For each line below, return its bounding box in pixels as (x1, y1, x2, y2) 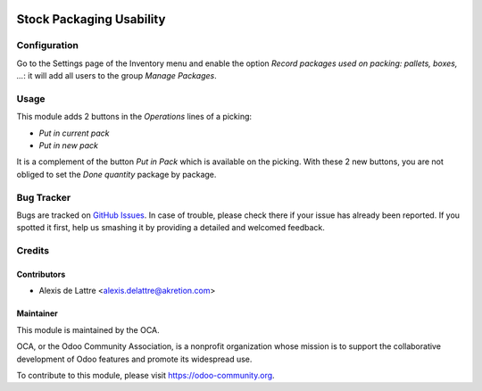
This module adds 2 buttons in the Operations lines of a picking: (16, 112, 253, 122)
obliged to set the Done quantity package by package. (16, 169, 217, 179)
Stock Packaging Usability (16, 12, 166, 27)
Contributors (16, 269, 66, 279)
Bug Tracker (16, 191, 71, 204)
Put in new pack (38, 140, 98, 151)
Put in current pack (38, 128, 110, 138)
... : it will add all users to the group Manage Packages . (16, 71, 218, 81)
